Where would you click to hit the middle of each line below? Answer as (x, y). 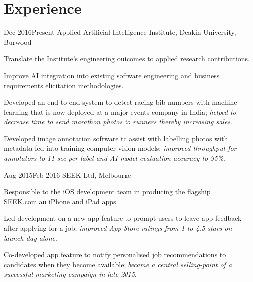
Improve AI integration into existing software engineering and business (112, 75)
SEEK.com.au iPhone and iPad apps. (61, 201)
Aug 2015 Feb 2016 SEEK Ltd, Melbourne (68, 174)
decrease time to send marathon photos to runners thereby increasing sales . (118, 122)
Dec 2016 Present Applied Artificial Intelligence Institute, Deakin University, (120, 32)
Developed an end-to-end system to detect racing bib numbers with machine (121, 102)
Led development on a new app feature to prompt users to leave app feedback (123, 218)
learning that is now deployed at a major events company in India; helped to (120, 112)
